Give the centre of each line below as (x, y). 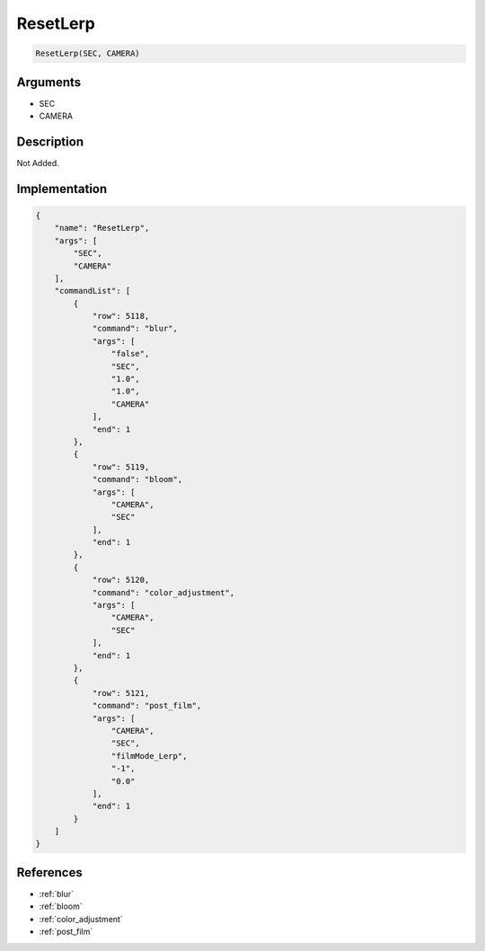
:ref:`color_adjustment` (81, 919)
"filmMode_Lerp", (149, 756)
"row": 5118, (121, 316)
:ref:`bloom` (61, 906)
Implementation (62, 189)
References (49, 872)
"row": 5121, (121, 693)
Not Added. (38, 163)
